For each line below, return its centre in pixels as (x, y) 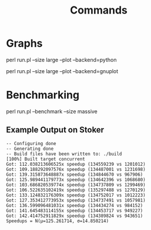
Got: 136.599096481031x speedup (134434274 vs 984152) (75, 205)
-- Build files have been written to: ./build (64, 154)
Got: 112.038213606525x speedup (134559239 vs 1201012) (76, 164)
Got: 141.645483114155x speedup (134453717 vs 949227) (75, 211)
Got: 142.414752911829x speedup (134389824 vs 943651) (75, 216)
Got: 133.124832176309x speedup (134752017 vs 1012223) (76, 195)
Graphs (24, 43)
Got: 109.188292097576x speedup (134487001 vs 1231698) (76, 169)
